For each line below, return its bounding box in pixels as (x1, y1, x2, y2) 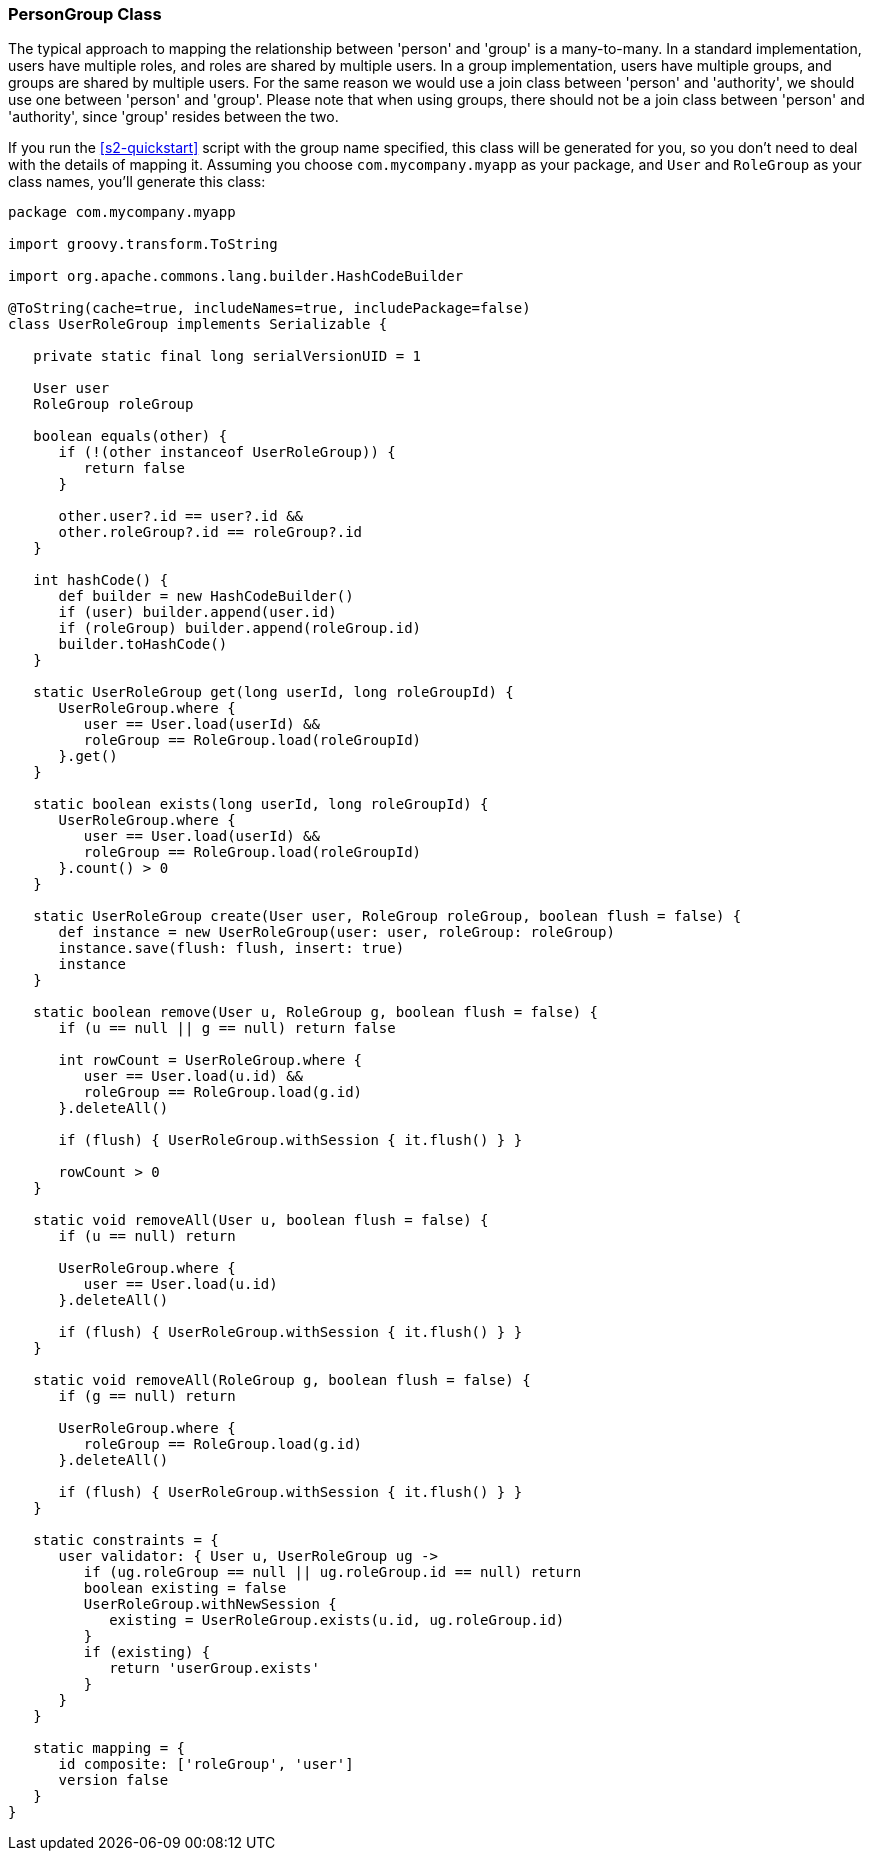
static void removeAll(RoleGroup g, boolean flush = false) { (33, 1372, 531, 1389)
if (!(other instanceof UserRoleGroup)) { (58, 444, 396, 461)
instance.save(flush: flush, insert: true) (58, 940, 405, 957)
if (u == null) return (58, 1228, 236, 1245)
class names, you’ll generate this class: (8, 173, 266, 191)
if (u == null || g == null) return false (58, 1020, 396, 1037)
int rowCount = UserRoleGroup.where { (58, 1052, 363, 1069)
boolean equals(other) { (33, 428, 228, 445)
